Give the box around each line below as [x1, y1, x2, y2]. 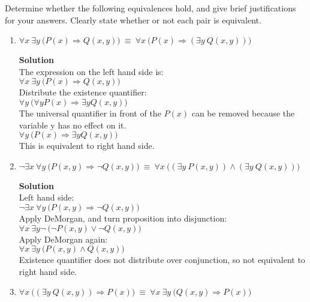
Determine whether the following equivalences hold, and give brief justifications [5, 2, 296, 14]
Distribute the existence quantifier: [19, 86, 147, 98]
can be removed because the [191, 106, 295, 119]
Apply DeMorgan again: [19, 232, 108, 245]
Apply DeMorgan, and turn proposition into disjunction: [19, 211, 227, 224]
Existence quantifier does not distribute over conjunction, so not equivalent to [19, 253, 305, 266]
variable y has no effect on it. [19, 118, 127, 131]
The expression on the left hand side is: [19, 65, 164, 77]
